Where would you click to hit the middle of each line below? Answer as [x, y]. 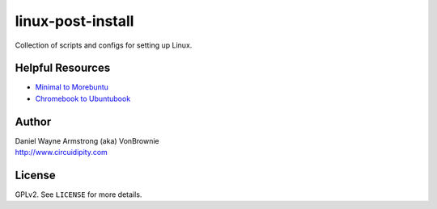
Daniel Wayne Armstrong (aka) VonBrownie [87, 140]
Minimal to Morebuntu [72, 87]
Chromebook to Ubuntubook [83, 98]
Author [33, 121]
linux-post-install [74, 21]
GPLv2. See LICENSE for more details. [78, 194]
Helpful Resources [63, 68]
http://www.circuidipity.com [62, 153]
